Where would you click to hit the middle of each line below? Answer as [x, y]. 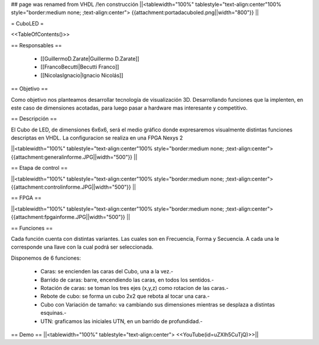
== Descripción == [34, 119]
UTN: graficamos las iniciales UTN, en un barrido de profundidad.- [122, 321]
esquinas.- [53, 313]
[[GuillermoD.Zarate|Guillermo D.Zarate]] [90, 59]
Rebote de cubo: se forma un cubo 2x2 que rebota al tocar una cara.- [125, 296]
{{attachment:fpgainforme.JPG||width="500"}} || [71, 217]
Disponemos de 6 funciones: [46, 258]
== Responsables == [36, 45]
